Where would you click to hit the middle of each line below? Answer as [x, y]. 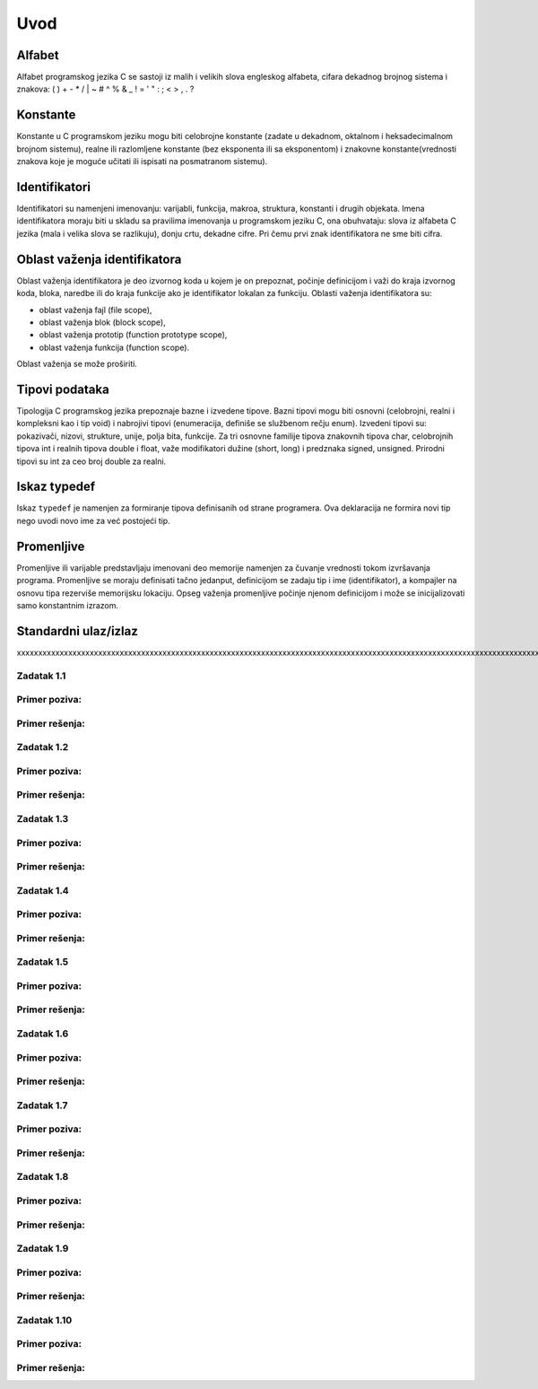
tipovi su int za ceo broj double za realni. [91, 461]
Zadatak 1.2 [43, 747]
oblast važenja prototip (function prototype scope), [133, 335]
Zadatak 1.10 [44, 1320]
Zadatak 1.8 [43, 1177]
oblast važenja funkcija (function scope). [114, 347]
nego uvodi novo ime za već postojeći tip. [93, 520]
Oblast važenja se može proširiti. [77, 364]
